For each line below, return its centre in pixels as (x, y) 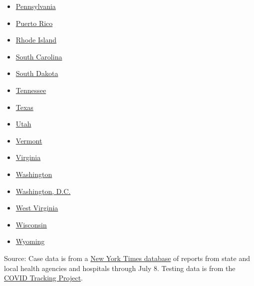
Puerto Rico (34, 23)
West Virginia (37, 208)
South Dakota (37, 73)
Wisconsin (31, 224)
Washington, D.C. (43, 191)
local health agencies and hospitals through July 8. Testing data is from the (120, 268)
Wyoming (30, 241)
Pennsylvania (36, 6)
